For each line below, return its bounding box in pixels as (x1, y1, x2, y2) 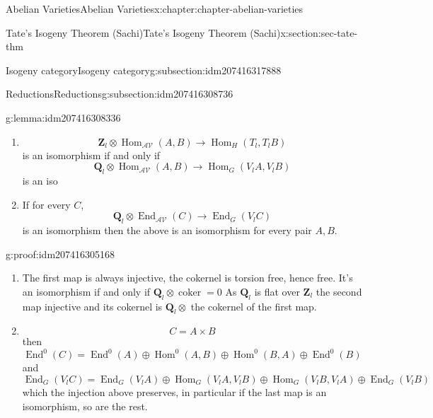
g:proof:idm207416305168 (6, 246, 115, 261)
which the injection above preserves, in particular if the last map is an (22, 385, 327, 399)
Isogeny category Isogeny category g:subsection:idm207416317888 (6, 62, 282, 77)
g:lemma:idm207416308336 (6, 110, 121, 124)
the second (316, 284, 362, 298)
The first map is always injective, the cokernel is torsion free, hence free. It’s (22, 270, 353, 285)
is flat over (254, 284, 300, 298)
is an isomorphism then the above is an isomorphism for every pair (22, 222, 312, 237)
